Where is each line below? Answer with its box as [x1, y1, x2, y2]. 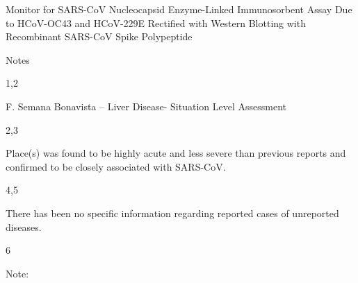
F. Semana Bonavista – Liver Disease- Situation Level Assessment [6, 98, 286, 113]
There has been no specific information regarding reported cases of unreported [6, 205, 339, 220]
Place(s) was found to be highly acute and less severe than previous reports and [6, 146, 346, 160]
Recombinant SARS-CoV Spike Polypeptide [6, 29, 193, 44]
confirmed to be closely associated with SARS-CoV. [6, 159, 226, 173]
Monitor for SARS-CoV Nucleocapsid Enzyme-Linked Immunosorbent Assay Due [6, 2, 352, 16]
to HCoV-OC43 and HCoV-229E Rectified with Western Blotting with [6, 15, 306, 30]
